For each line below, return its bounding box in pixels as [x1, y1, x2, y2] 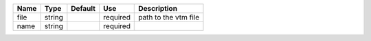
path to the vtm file [138, 13, 199, 22]
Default [71, 4, 96, 13]
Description [138, 4, 178, 13]
